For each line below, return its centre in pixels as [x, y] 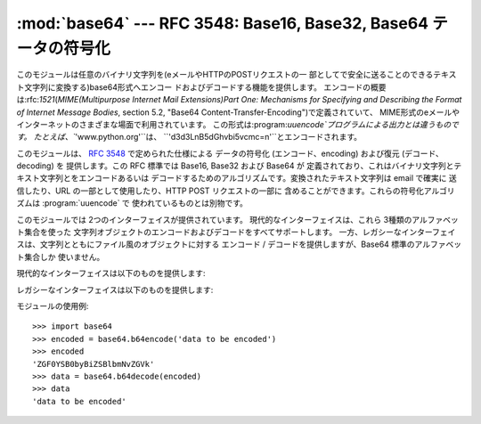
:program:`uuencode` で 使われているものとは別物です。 [145, 203]
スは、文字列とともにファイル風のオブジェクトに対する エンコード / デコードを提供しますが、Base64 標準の [216, 244]
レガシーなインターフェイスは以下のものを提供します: [115, 289]
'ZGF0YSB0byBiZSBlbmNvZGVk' [94, 364]
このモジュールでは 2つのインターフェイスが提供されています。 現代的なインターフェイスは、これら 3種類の [214, 219]
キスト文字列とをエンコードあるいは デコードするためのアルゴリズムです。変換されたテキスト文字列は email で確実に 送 [237, 178]
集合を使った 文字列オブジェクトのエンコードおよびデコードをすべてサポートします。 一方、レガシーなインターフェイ [240, 232]
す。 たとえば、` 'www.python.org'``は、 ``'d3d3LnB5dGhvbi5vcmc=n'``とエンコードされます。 [189, 137]
